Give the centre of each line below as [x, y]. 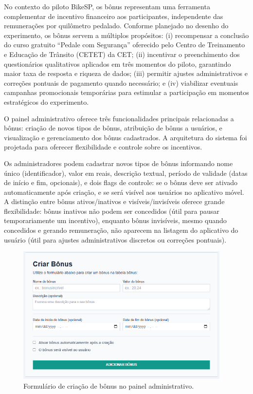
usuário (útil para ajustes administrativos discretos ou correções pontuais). [115, 239]
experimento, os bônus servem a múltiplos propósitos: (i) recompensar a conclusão [126, 35]
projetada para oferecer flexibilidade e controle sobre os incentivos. [103, 147]
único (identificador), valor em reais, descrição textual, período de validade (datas [126, 173]
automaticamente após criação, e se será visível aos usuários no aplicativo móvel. [124, 192]
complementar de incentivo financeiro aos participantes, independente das [114, 16]
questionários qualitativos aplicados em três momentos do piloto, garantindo [117, 64]
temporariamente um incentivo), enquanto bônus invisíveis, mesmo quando [115, 220]
